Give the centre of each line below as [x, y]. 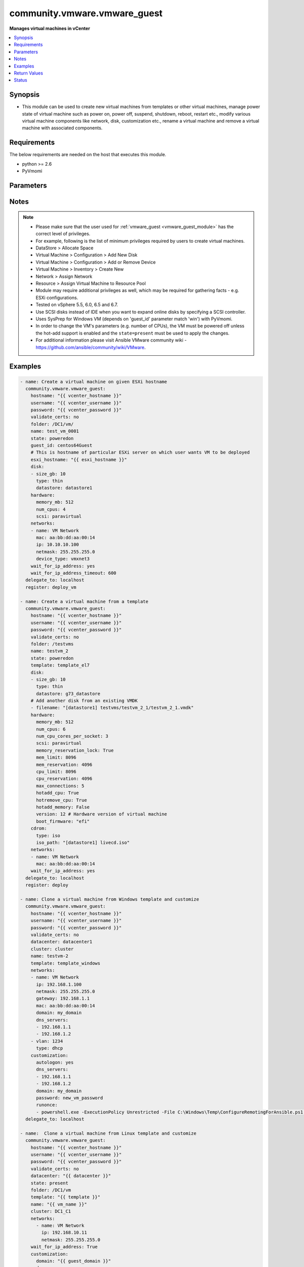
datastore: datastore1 [64, 488]
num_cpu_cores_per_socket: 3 [72, 736]
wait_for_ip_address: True [64, 1247]
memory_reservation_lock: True [75, 750]
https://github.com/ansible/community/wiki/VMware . [91, 347]
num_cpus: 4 [51, 509]
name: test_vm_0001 [55, 431]
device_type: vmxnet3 [63, 559]
